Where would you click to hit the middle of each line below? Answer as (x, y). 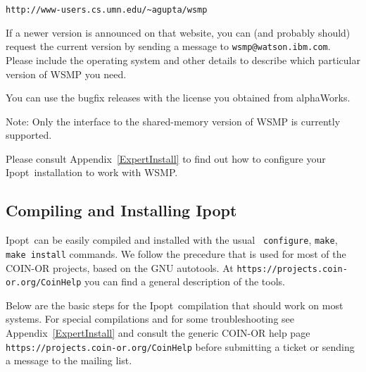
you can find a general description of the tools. (185, 281)
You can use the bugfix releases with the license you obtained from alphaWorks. (178, 98)
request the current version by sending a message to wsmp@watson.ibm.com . (168, 46)
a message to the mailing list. (69, 360)
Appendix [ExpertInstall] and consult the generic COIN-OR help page (158, 333)
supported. (29, 135)
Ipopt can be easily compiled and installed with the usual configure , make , (172, 240)
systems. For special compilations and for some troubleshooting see (150, 319)
